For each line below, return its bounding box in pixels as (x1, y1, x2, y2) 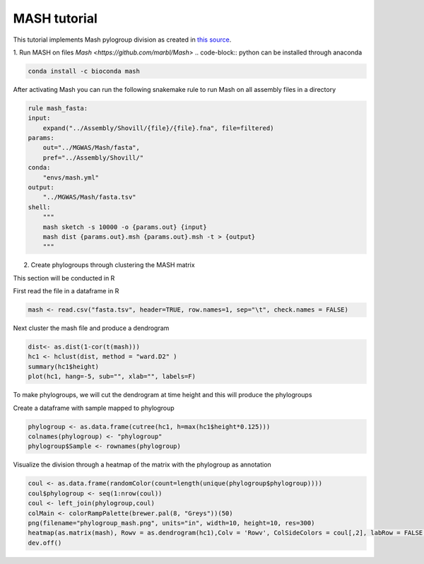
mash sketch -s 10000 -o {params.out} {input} (42, 223, 208, 231)
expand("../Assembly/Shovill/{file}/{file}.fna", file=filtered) (42, 124, 274, 132)
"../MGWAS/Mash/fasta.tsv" (42, 193, 137, 201)
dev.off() (28, 539, 62, 547)
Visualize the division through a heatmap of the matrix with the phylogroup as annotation (13, 460, 271, 469)
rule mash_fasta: (28, 104, 88, 112)
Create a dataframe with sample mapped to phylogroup (13, 404, 175, 412)
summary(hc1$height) (28, 363, 99, 370)
